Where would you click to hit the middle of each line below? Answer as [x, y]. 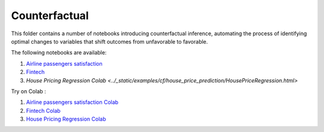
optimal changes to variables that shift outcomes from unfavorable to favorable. [109, 41]
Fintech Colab [43, 110]
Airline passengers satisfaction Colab [72, 102]
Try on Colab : [28, 91]
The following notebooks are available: [59, 53]
